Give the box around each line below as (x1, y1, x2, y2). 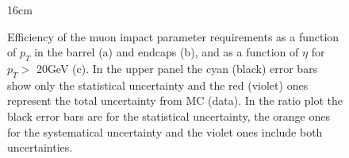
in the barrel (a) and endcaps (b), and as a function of (34, 44, 299, 60)
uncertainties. (7, 139, 73, 156)
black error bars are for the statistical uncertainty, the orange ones (7, 107, 331, 124)
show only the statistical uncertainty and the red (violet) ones (7, 76, 309, 93)
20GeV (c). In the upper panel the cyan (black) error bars (36, 60, 318, 76)
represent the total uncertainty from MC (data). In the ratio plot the (7, 92, 343, 109)
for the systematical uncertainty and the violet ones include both (7, 123, 323, 140)
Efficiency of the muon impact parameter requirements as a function (7, 28, 339, 44)
